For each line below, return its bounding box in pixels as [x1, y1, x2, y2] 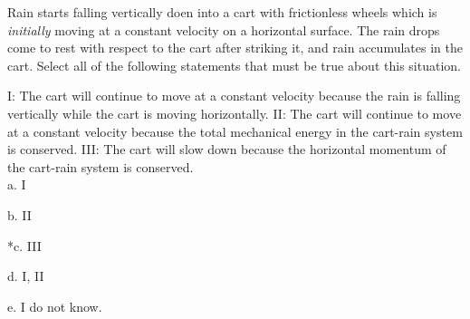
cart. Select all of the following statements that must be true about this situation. [7, 55, 461, 74]
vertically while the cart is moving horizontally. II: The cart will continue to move [7, 103, 462, 122]
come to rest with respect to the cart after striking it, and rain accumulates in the [7, 38, 463, 57]
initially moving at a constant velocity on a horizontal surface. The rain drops [7, 20, 440, 39]
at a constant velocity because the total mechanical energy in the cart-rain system [7, 121, 463, 140]
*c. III [7, 236, 42, 255]
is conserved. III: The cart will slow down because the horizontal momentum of [7, 140, 446, 159]
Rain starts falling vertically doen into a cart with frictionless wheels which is [7, 3, 437, 21]
